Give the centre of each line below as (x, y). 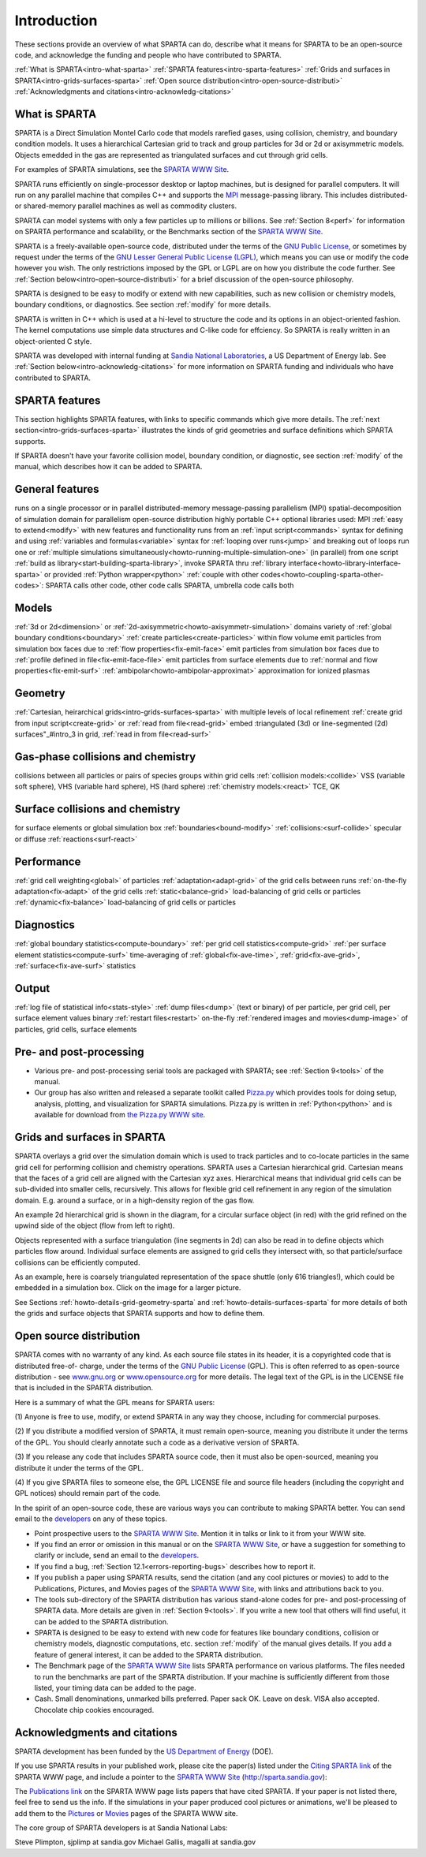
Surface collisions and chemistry (97, 809)
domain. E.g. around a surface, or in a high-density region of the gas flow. (135, 1200)
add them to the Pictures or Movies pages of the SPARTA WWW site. (126, 1813)
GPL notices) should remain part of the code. (88, 1493)
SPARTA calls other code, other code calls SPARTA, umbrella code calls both (170, 585)
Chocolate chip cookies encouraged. (94, 1710)
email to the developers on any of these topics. (91, 1519)
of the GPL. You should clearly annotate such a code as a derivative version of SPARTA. (157, 1442)
